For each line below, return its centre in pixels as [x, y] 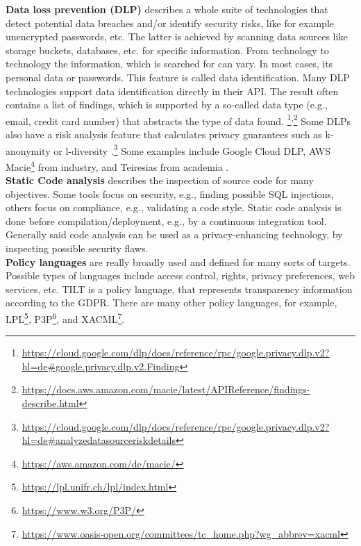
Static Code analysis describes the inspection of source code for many [160, 180]
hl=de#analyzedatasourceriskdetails [99, 440]
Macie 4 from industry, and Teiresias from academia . [117, 165]
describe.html [50, 403]
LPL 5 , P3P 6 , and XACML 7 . [65, 318]
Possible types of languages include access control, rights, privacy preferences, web [180, 275]
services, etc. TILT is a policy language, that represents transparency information [179, 289]
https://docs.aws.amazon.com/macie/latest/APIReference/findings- [166, 389]
